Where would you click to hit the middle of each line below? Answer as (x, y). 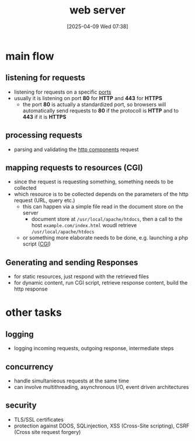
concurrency (29, 367)
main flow (30, 56)
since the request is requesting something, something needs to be (93, 182)
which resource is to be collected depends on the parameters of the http (101, 194)
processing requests (44, 135)
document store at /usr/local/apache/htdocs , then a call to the (107, 219)
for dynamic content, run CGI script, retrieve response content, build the (101, 283)
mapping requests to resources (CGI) (74, 167)
